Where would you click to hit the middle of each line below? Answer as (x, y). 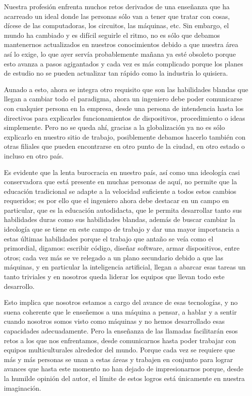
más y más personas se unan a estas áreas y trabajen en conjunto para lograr (118, 359)
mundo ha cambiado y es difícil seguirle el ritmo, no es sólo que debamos (112, 35)
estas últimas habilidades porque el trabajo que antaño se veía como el (109, 238)
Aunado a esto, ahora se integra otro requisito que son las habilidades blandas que (126, 89)
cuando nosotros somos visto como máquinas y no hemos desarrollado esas (114, 321)
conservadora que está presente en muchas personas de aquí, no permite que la (120, 182)
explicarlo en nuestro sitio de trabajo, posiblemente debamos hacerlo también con (125, 136)
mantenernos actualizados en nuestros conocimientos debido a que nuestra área (121, 44)
